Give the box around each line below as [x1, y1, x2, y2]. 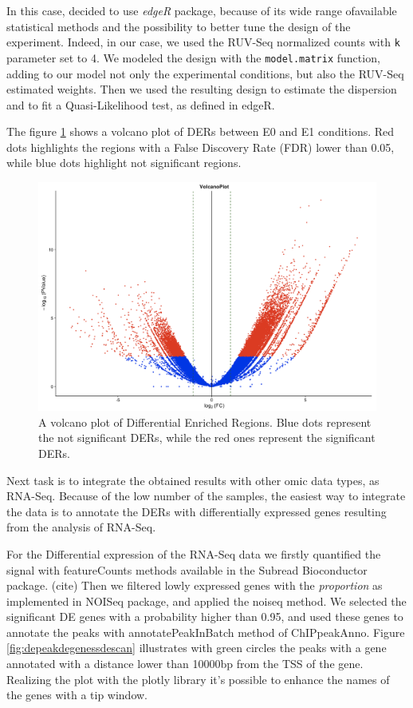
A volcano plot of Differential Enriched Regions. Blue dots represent [38, 413, 372, 430]
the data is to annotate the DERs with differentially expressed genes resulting [6, 503, 387, 519]
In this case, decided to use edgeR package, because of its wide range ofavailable [6, 2, 397, 18]
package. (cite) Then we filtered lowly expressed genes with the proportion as [6, 577, 383, 594]
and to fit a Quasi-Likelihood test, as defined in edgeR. [6, 96, 275, 113]
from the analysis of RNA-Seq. [6, 519, 156, 535]
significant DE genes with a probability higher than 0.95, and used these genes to [6, 608, 403, 625]
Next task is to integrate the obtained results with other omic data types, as [6, 471, 380, 488]
